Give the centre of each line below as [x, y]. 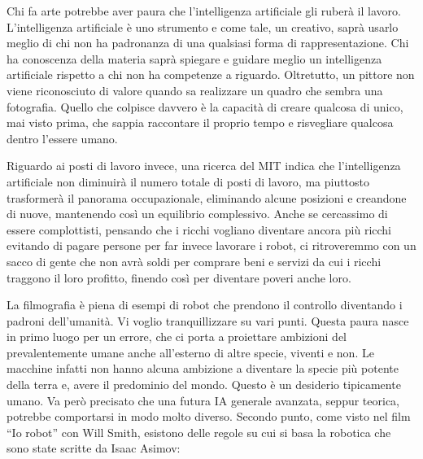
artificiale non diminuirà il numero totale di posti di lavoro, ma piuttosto [188, 181]
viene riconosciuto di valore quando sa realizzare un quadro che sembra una [195, 90]
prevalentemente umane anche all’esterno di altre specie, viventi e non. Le [190, 352]
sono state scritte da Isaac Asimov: [94, 448]
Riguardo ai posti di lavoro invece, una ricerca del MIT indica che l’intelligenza [204, 166]
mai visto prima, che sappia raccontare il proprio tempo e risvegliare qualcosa [200, 122]
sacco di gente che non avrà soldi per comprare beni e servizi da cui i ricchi [194, 261]
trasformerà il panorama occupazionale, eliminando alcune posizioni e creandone [207, 197]
